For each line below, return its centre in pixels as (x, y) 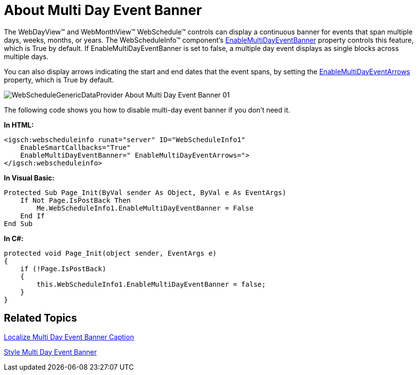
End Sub (18, 223)
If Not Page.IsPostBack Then (75, 200)
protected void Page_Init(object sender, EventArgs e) (110, 253)
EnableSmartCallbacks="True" (75, 147)
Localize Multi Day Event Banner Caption (69, 337)
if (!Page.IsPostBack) (63, 269)
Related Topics (41, 318)
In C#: (14, 238)
